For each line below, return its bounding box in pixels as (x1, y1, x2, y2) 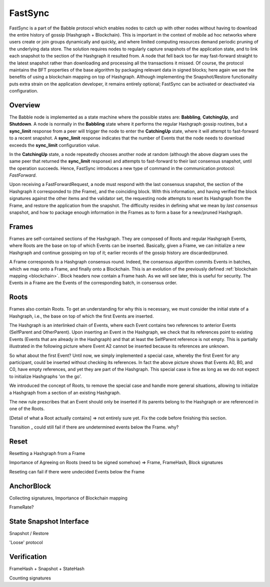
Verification (9, 552, 47, 561)
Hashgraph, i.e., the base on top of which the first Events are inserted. (9, 313, 154, 319)
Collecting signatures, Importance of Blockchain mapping (9, 495, 127, 501)
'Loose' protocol (9, 539, 43, 545)
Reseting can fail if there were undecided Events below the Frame (9, 468, 145, 474)
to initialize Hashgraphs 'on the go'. (9, 373, 82, 379)
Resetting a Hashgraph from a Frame (9, 450, 85, 456)
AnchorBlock (9, 481, 51, 490)
